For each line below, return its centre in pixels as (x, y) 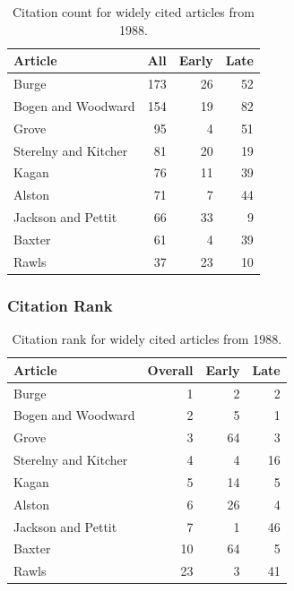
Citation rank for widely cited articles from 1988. (147, 339)
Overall (170, 369)
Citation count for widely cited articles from (133, 12)
